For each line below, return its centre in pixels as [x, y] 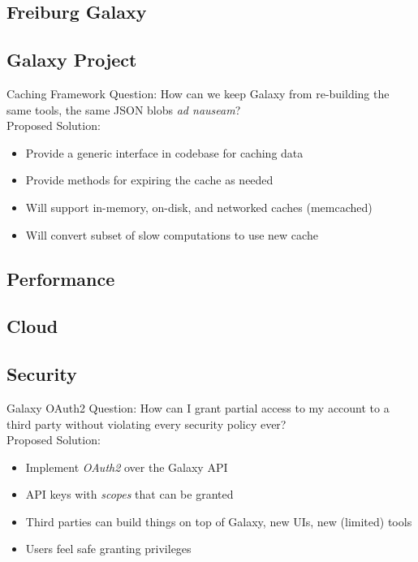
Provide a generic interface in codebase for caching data [164, 152]
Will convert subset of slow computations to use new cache [172, 234]
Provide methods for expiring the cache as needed [149, 180]
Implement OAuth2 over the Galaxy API [127, 467]
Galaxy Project [72, 60]
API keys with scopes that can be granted [129, 494]
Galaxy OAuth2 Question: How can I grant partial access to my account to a [198, 407]
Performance [61, 278]
